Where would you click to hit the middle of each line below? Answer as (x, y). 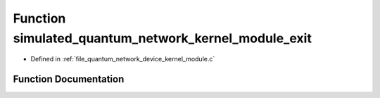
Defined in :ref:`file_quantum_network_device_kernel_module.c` (123, 59)
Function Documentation (69, 79)
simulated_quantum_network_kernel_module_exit (163, 38)
